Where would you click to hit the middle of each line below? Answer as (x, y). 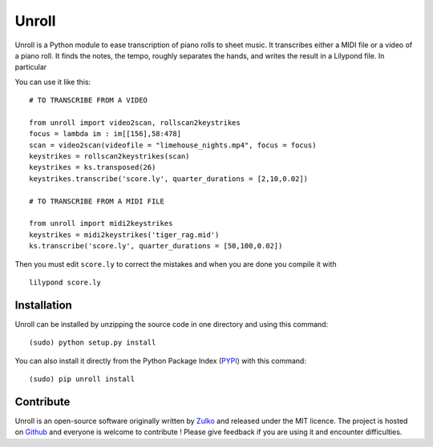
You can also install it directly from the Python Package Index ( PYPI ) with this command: (160, 360)
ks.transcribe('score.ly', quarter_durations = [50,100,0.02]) (156, 246)
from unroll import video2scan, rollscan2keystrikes (135, 123)
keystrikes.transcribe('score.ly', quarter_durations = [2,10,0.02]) (169, 179)
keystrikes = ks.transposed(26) (93, 167)
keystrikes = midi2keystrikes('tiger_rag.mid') (124, 235)
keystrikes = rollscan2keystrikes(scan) (109, 157)
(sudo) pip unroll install (82, 379)
